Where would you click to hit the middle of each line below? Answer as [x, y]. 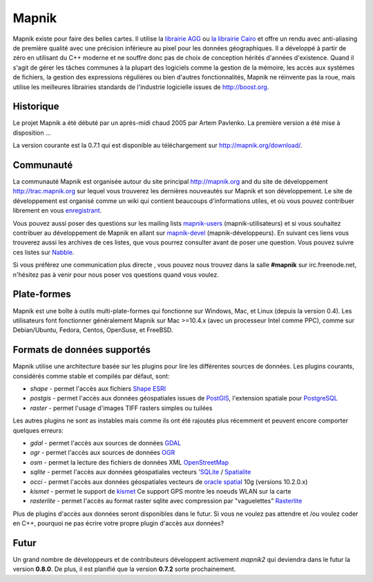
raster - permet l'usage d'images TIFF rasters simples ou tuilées [121, 408]
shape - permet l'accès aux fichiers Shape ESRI [98, 388]
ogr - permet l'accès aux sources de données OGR [103, 453]
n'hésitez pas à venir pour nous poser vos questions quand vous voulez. [116, 274]
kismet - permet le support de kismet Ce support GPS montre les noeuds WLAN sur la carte [161, 491]
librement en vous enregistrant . [57, 211]
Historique [36, 107]
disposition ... [32, 133]
